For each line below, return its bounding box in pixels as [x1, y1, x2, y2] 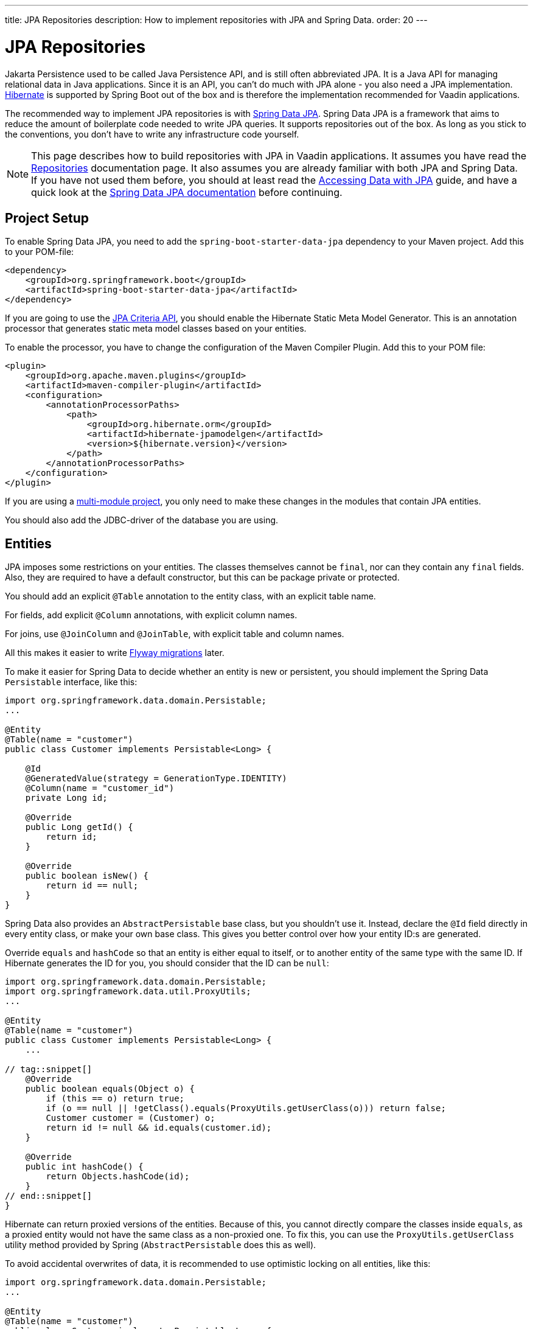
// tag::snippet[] [5, 1064, 92, 1075]
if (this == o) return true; [46, 1094, 185, 1104]
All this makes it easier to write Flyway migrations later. [5, 647, 225, 658]
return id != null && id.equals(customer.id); [46, 1123, 272, 1133]
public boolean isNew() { [25, 871, 149, 881]
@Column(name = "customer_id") [25, 783, 175, 794]
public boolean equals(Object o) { [25, 1084, 195, 1094]
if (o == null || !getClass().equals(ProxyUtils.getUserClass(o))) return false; [46, 1103, 446, 1114]
